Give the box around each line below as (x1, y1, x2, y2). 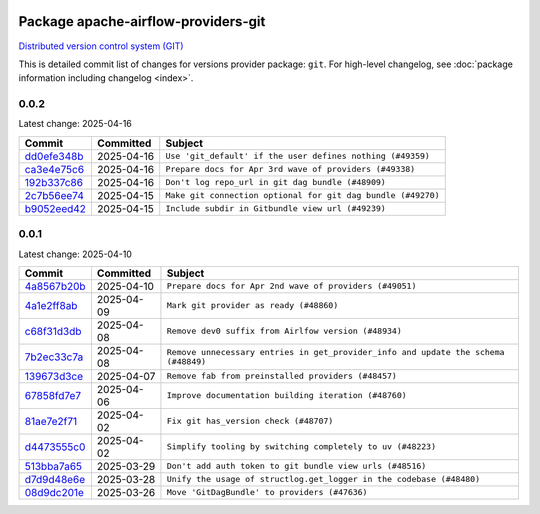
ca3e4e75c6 (24, 162, 85, 176)
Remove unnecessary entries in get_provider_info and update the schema (166, 346, 505, 357)
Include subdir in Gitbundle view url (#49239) (165, 203, 387, 214)
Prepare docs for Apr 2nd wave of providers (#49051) (166, 281, 417, 292)
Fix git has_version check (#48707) (166, 416, 334, 427)
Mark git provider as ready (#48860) (166, 300, 339, 311)
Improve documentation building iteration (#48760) (166, 390, 407, 401)
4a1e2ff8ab (24, 298, 78, 312)
